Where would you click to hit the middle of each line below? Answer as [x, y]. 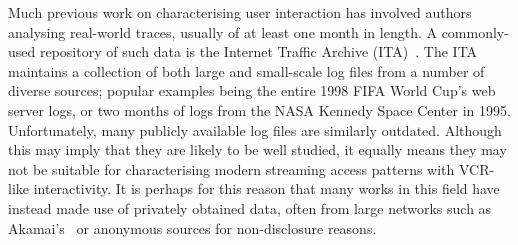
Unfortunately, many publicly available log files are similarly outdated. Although [255, 129]
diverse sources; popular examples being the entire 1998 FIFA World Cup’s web [252, 90]
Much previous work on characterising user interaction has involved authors [240, 12]
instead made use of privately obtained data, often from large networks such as [250, 207]
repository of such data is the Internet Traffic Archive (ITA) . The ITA [258, 51]
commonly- [475, 31]
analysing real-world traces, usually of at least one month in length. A [222, 31]
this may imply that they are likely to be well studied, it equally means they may [257, 149]
